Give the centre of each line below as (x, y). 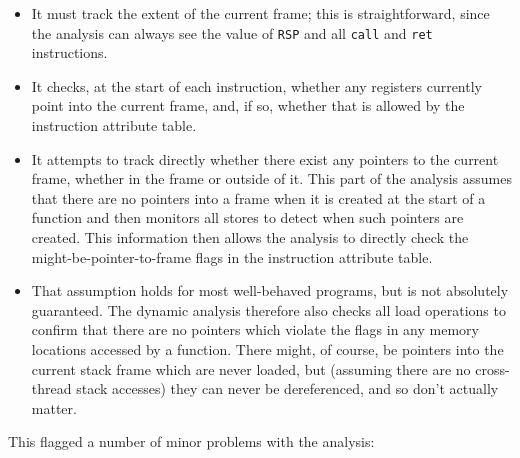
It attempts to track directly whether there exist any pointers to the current (265, 158)
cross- (492, 368)
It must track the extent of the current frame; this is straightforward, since (260, 13)
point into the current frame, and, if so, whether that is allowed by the (248, 105)
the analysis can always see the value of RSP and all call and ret (232, 32)
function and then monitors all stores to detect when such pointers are (247, 217)
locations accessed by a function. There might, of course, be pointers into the (267, 348)
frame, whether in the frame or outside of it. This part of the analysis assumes (272, 178)
